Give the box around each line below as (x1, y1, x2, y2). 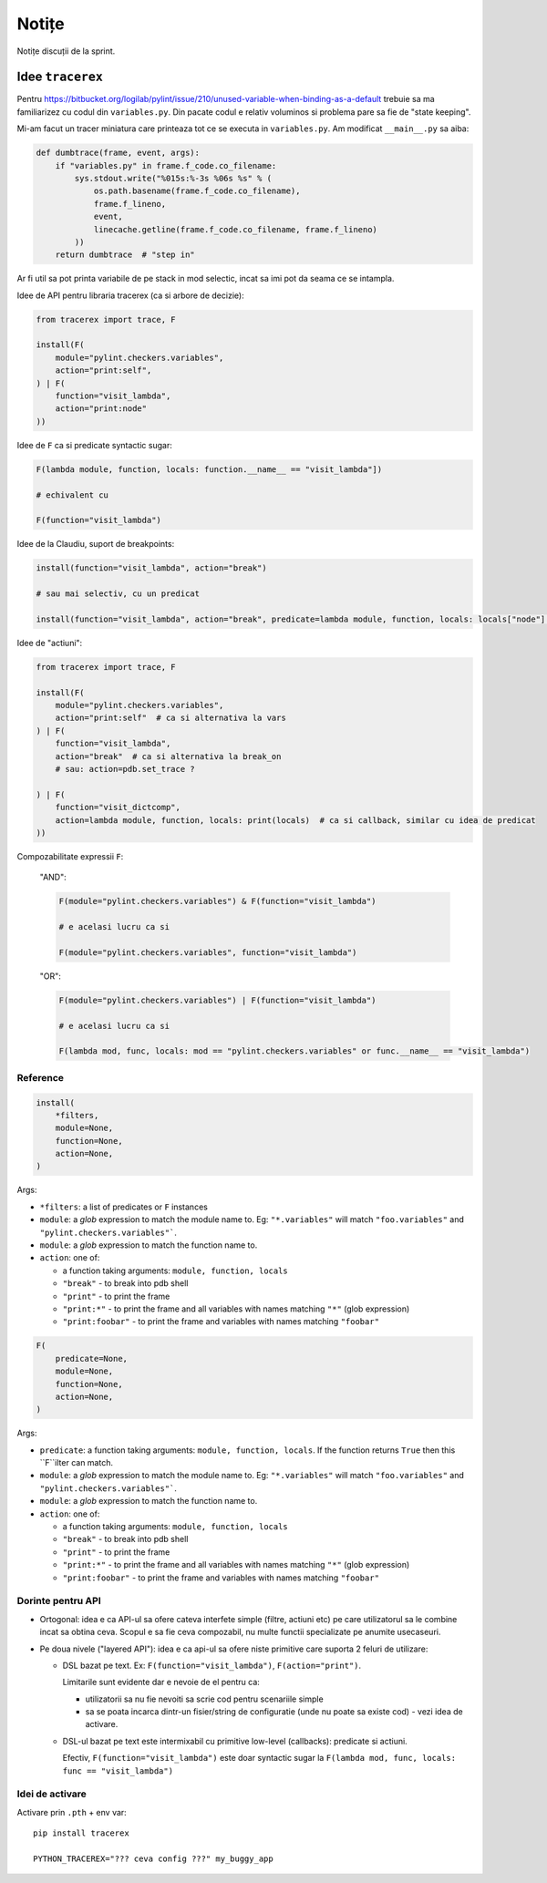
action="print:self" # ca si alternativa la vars (55, 713, 286, 724)
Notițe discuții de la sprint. (16, 46, 116, 57)
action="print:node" (55, 404, 148, 414)
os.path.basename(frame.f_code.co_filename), (93, 186, 301, 196)
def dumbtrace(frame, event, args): (36, 148, 201, 159)
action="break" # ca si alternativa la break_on (55, 751, 282, 761)
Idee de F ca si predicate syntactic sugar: (16, 439, 172, 450)
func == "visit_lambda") (62, 1765, 173, 1776)
